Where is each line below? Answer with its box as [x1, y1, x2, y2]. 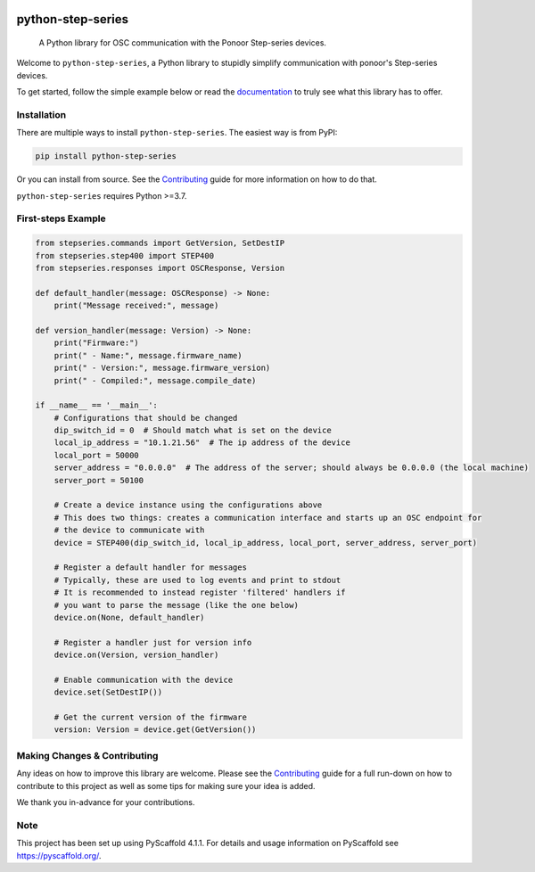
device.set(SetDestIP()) [53, 687, 163, 697]
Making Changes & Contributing [16, 749, 159, 761]
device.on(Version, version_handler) [53, 650, 219, 660]
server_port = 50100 [53, 475, 144, 485]
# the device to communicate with [53, 525, 205, 535]
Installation [16, 108, 67, 120]
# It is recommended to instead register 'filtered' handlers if [53, 588, 346, 597]
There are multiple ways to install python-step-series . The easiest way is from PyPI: [16, 128, 338, 138]
